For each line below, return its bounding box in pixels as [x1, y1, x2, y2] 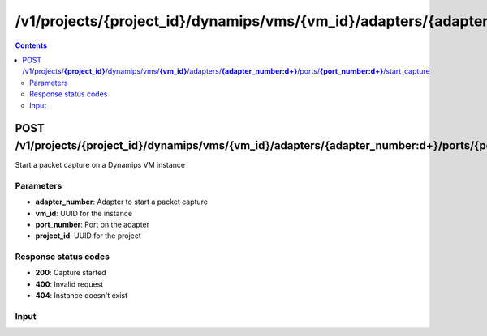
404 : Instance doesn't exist [35, 291, 128, 300]
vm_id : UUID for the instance [35, 208, 133, 218]
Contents [15, 40, 48, 50]
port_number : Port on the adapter [35, 219, 150, 229]
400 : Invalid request [35, 279, 104, 289]
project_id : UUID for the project [35, 231, 141, 240]
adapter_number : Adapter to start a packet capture [35, 197, 209, 206]
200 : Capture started [35, 268, 106, 278]
